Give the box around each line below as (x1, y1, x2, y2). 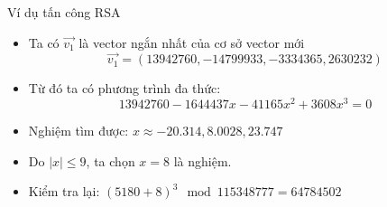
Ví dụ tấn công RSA (7, 3, 121, 21)
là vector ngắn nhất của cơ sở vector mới (78, 33, 305, 52)
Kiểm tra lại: (28, 182, 100, 201)
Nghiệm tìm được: (28, 121, 129, 140)
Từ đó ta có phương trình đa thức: (28, 79, 221, 98)
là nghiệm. (173, 151, 232, 170)
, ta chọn (86, 151, 135, 170)
